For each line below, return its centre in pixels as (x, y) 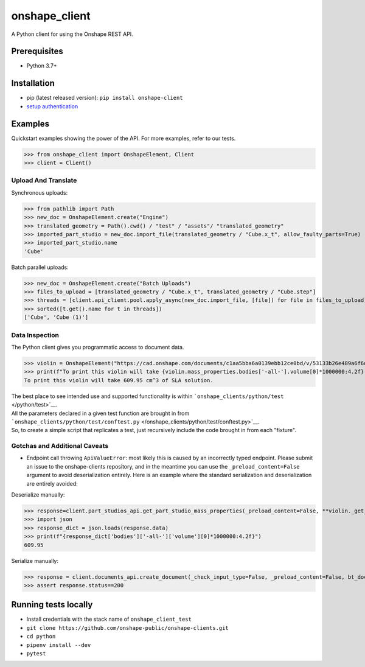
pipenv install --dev (59, 645)
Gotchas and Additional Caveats (60, 446)
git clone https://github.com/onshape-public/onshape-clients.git (128, 628)
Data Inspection (35, 335)
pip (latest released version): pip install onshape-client (105, 98)
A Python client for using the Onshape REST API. (72, 34)
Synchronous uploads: (40, 192)
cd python (41, 637)
